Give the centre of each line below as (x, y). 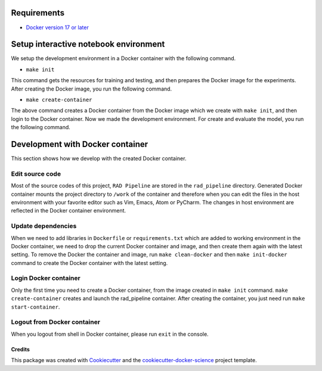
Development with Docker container (80, 144)
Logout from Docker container (56, 322)
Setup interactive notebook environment (88, 44)
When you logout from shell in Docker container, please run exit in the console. (110, 334)
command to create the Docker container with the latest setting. (89, 263)
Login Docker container (46, 278)
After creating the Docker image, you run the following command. (92, 89)
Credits (20, 349)
